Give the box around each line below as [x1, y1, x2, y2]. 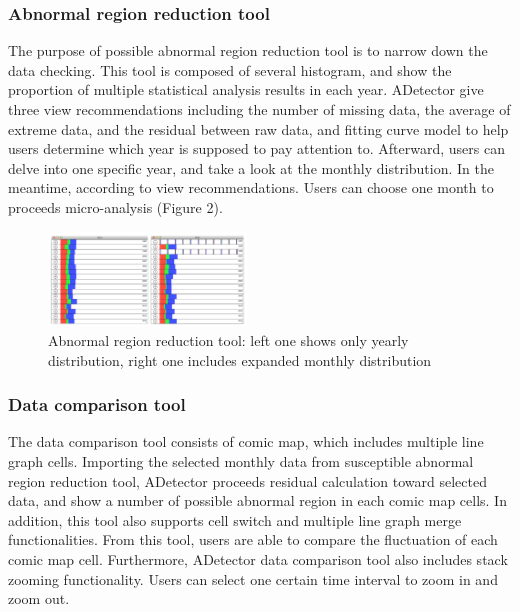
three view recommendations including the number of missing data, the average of [8, 99, 511, 119]
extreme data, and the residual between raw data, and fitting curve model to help [8, 118, 509, 139]
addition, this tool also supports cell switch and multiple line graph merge [8, 509, 462, 530]
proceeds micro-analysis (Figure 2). [8, 196, 223, 217]
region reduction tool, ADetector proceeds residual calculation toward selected [8, 470, 487, 491]
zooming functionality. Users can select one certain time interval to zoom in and [8, 568, 498, 589]
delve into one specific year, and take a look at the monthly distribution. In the [8, 157, 494, 178]
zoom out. [8, 588, 70, 609]
